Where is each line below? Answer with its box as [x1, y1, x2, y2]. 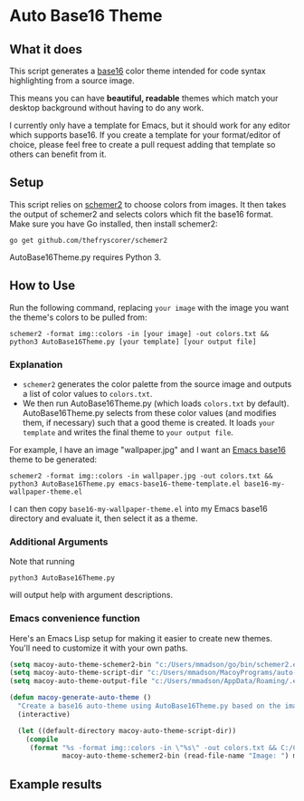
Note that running [9, 556, 75, 567]
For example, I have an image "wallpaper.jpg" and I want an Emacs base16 [9, 444, 287, 455]
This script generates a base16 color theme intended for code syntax [9, 65, 267, 76]
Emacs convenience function [9, 613, 140, 625]
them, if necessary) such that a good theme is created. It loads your [22, 417, 276, 428]
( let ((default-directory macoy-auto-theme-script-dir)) [17, 726, 237, 735]
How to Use [9, 278, 76, 294]
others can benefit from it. [9, 149, 107, 159]
